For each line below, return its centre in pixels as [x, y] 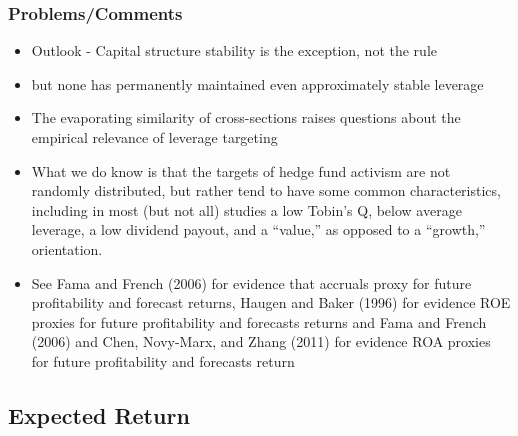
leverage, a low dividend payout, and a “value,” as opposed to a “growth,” [258, 229]
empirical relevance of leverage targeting [154, 137]
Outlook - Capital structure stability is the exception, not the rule [234, 50]
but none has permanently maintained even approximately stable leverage [257, 83]
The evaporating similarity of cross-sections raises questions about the [246, 117]
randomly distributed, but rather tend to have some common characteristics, [266, 190]
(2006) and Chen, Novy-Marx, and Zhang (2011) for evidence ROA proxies [261, 341]
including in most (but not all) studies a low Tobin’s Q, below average [246, 209]
